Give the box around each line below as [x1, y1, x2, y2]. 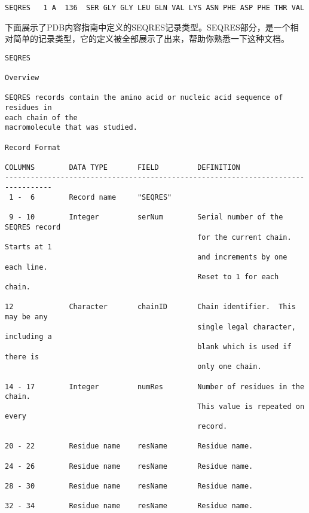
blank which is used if [197, 342, 292, 351]
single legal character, [197, 322, 296, 331]
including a [5, 332, 52, 341]
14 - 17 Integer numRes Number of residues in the [5, 382, 305, 391]
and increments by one [197, 252, 287, 261]
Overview [5, 74, 39, 83]
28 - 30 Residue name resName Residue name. [5, 482, 253, 491]
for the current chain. [197, 233, 292, 242]
